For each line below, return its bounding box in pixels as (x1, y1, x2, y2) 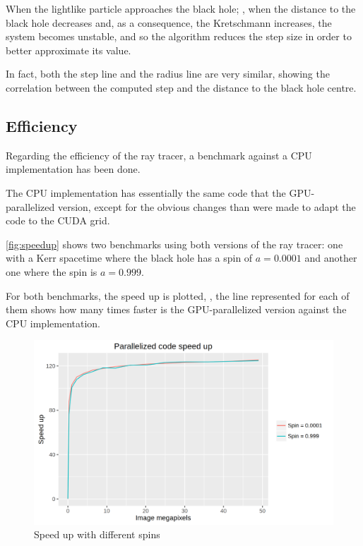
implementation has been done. (6, 162, 141, 176)
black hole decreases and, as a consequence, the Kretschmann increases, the (6, 15, 332, 30)
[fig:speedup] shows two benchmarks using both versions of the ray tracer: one (6, 236, 343, 251)
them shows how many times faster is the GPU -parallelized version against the (6, 302, 347, 317)
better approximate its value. (6, 42, 131, 57)
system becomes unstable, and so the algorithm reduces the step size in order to (6, 29, 352, 44)
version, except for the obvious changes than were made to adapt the (57, 199, 356, 214)
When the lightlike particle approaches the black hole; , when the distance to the (6, 1, 356, 16)
